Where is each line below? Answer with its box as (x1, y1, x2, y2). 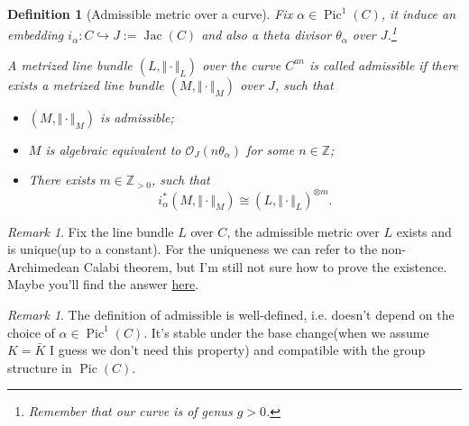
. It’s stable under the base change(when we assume (143, 322, 429, 341)
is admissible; (100, 107, 174, 126)
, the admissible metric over (226, 222, 380, 240)
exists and (396, 222, 452, 240)
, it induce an (381, 5, 456, 23)
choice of (7, 322, 55, 341)
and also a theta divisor (201, 25, 332, 44)
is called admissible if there (309, 55, 458, 74)
